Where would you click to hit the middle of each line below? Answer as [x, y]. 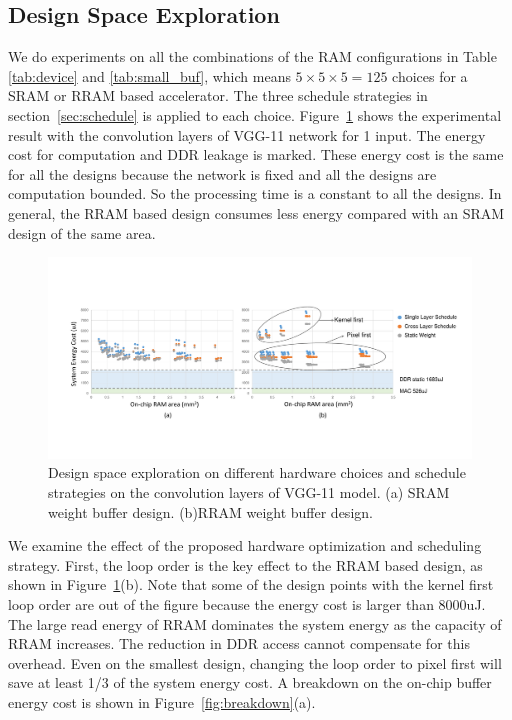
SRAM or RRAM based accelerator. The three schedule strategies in [218, 95]
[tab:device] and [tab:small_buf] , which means [149, 75]
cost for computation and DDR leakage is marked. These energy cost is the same [256, 154]
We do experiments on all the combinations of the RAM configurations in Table [252, 56]
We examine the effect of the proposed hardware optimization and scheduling [245, 545]
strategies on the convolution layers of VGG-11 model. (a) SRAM [249, 491]
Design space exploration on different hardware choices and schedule [257, 472]
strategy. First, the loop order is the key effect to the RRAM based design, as [245, 564]
